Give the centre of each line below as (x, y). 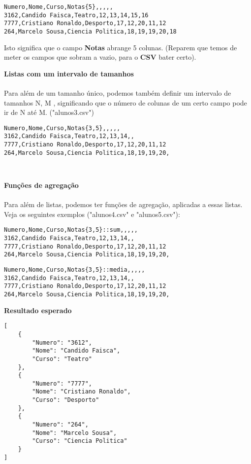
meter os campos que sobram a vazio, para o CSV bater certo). (100, 57)
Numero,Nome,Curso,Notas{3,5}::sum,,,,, (71, 230)
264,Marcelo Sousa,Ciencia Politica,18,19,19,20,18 (90, 31)
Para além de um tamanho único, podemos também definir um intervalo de (118, 93)
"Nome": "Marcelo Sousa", (75, 433)
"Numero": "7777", (62, 383)
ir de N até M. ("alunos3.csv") (49, 112)
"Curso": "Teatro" (62, 359)
